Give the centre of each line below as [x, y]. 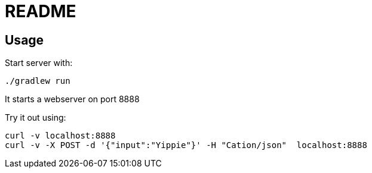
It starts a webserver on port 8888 [72, 99]
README [41, 11]
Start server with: [39, 63]
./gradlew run [38, 81]
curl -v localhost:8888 [60, 136]
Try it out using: [36, 118]
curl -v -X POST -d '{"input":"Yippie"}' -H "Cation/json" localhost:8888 [186, 145]
